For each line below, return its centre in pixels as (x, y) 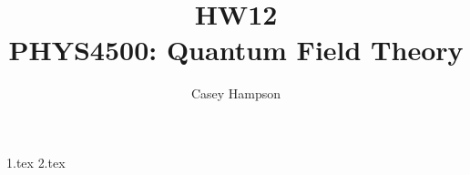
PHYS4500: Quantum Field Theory (236, 50)
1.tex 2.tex (36, 162)
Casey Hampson (236, 93)
